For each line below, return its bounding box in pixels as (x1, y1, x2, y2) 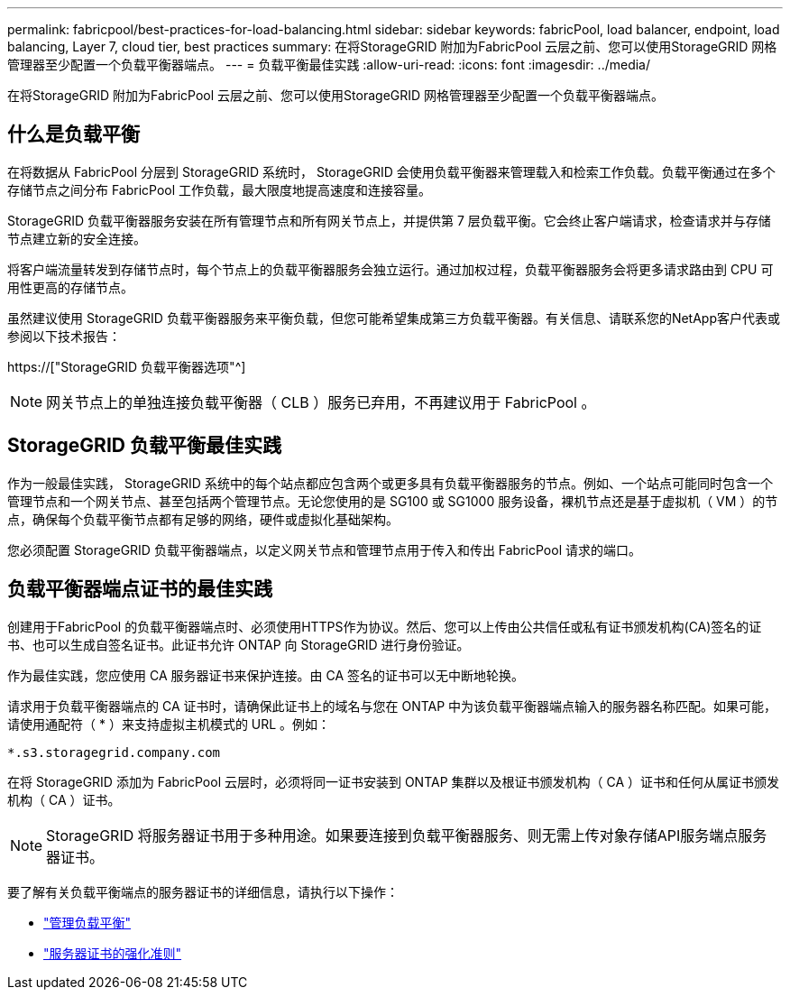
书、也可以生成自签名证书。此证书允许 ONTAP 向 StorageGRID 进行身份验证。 (7, 636, 470, 652)
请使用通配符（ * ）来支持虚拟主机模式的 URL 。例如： (7, 715, 331, 732)
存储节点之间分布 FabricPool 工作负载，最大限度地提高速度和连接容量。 (7, 181, 432, 198)
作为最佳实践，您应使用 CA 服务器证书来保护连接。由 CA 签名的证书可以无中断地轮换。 (7, 667, 524, 683)
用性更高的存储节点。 (7, 279, 133, 295)
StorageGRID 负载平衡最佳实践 (7, 434, 281, 457)
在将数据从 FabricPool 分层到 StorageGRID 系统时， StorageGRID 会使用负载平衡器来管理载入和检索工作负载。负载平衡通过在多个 (7, 163, 776, 180)
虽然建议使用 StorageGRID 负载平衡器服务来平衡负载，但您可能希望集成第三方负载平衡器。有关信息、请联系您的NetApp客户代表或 (7, 309, 780, 326)
